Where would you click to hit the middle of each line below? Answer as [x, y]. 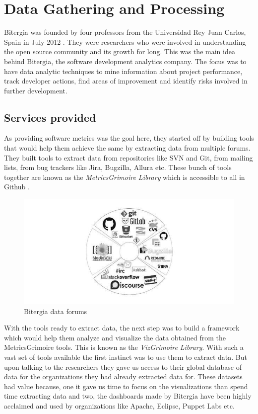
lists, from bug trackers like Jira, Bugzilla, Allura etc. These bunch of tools [118, 167]
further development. [36, 90]
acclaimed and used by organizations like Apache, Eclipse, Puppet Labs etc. [119, 405]
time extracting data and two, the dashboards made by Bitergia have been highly [128, 396]
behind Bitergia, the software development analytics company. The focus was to [125, 61]
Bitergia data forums [56, 311]
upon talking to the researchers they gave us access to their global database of [123, 367]
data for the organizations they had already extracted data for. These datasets [123, 376]
